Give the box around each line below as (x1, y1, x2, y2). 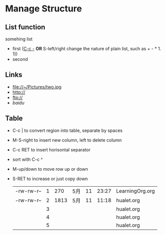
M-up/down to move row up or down (12, 166, 88, 172)
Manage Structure (5, 3, 82, 14)
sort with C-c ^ (12, 156, 43, 162)
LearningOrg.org (116, 187, 155, 194)
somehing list (5, 36, 33, 42)
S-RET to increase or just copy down (12, 175, 88, 182)
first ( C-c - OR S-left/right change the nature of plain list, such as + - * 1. (12, 46, 162, 51)
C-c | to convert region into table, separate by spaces (12, 127, 123, 133)
